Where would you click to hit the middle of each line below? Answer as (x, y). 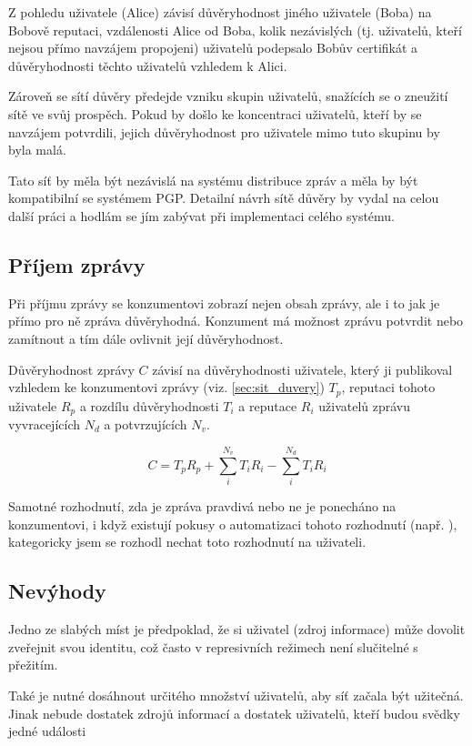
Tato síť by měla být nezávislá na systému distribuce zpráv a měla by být (213, 180)
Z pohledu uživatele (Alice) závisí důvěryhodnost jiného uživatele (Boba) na (220, 12)
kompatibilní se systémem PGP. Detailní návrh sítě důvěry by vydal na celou (224, 198)
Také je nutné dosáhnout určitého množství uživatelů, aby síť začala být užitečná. (236, 695)
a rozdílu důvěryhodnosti (149, 405)
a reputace (268, 405)
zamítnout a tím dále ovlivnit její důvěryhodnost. (146, 338)
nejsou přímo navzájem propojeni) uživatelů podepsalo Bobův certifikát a (213, 48)
